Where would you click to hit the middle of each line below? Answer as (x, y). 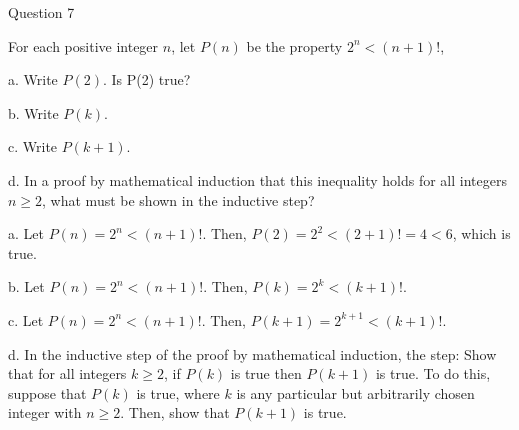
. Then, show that (175, 412)
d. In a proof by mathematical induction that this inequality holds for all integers (257, 179)
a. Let (26, 233)
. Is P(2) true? (146, 79)
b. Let (26, 286)
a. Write (33, 79)
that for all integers (67, 373)
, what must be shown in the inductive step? (178, 199)
